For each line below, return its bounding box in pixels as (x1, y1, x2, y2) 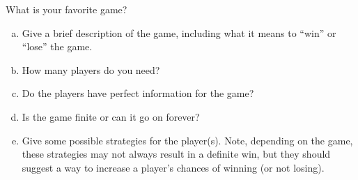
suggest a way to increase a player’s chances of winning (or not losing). (22, 160, 325, 174)
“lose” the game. (22, 39, 93, 54)
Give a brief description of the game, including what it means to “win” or (22, 25, 336, 40)
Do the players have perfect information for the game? (22, 86, 254, 100)
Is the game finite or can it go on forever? (22, 109, 200, 123)
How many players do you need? (22, 62, 160, 77)
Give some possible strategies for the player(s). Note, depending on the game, (22, 133, 353, 147)
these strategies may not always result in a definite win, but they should (22, 147, 331, 161)
